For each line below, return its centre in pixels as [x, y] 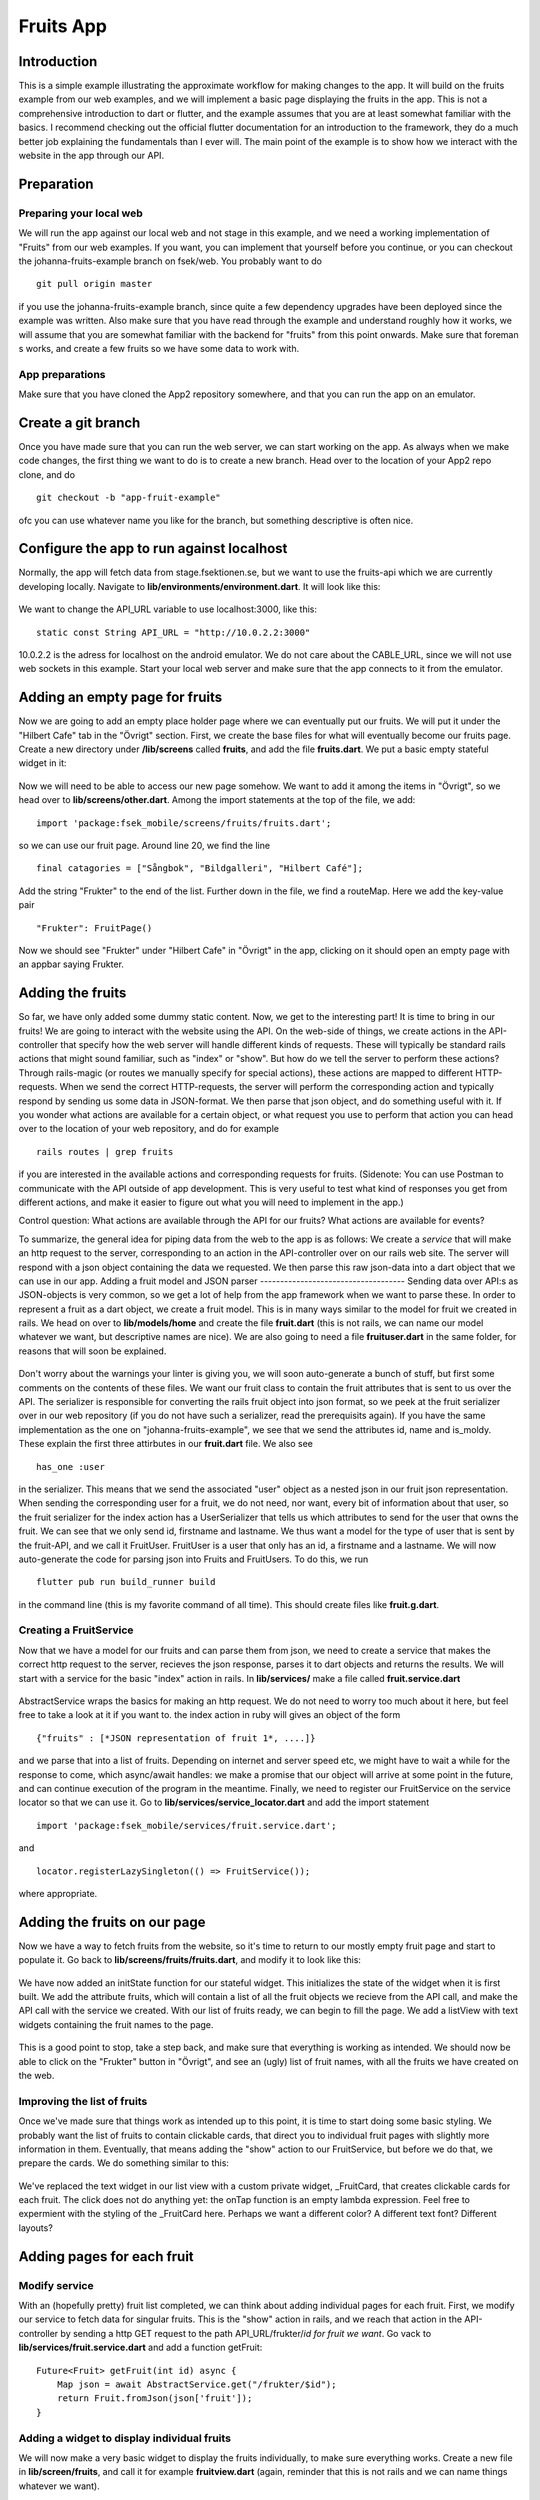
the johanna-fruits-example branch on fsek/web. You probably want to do [170, 261]
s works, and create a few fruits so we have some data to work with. [159, 348]
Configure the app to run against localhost [153, 548]
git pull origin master [94, 284]
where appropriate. [58, 1893]
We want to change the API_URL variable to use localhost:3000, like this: [168, 609]
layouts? [36, 2227]
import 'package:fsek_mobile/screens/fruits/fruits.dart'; [184, 823]
